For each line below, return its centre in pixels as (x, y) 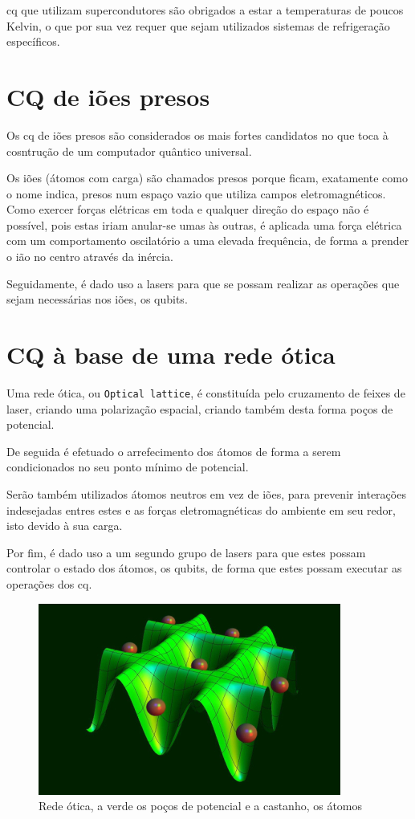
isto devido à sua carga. (65, 526)
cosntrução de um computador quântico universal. (129, 151)
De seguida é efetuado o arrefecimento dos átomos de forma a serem (174, 451)
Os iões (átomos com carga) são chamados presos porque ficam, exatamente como (207, 178)
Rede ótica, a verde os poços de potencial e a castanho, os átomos (201, 806)
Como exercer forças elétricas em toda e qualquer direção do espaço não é (188, 209)
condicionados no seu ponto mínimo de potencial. (128, 467)
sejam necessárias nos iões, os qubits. (97, 299)
